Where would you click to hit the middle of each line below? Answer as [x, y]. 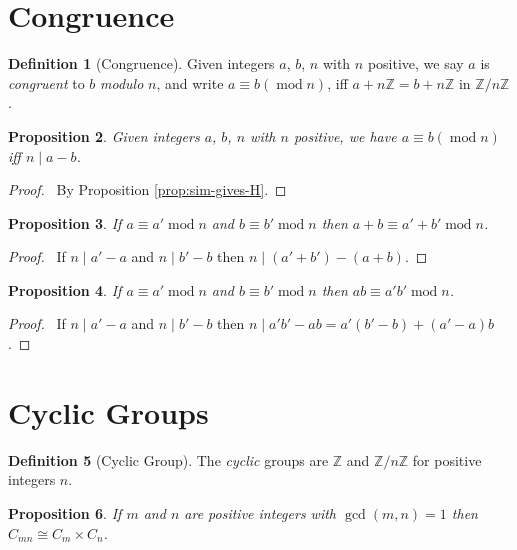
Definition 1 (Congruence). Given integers [141, 63]
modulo [122, 82]
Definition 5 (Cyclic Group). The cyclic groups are [168, 459]
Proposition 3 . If [65, 222]
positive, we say [415, 63]
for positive [447, 459]
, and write [190, 82]
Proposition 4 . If [65, 289]
